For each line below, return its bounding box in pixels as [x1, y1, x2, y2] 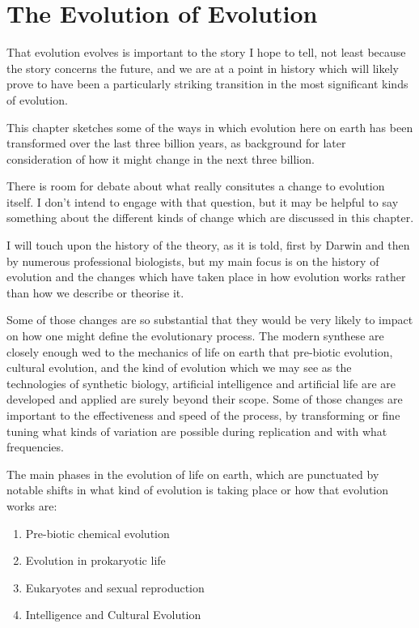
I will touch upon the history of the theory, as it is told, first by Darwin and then [6, 237, 410, 254]
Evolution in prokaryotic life [25, 552, 166, 569]
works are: [6, 497, 57, 514]
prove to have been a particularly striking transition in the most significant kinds [6, 75, 408, 92]
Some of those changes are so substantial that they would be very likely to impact [6, 311, 413, 328]
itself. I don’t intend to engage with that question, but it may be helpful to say [6, 193, 399, 210]
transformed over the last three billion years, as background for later [6, 135, 346, 152]
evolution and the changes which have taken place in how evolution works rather [6, 268, 406, 285]
